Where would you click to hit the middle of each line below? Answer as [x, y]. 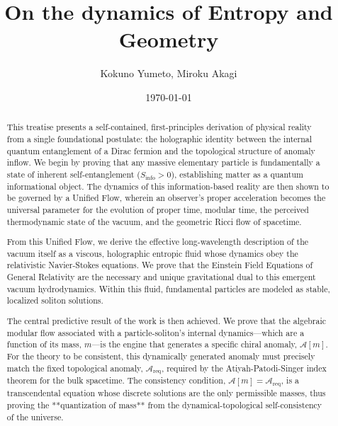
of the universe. [35, 416]
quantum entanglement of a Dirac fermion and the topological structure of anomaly [161, 150]
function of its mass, [44, 344]
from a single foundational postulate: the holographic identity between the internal [159, 138]
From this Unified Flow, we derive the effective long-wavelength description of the [158, 242]
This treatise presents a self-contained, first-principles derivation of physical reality [159, 127]
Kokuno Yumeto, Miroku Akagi [169, 73]
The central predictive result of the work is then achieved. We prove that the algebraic [166, 320]
